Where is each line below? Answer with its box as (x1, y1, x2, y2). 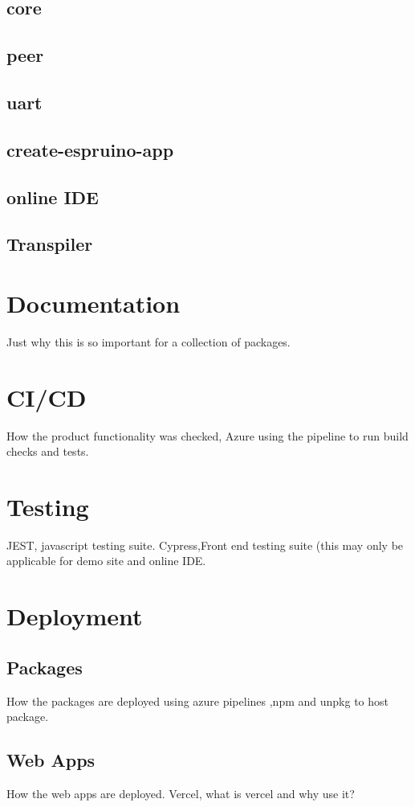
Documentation (6, 286, 181, 319)
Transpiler (6, 231, 93, 256)
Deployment (6, 600, 143, 633)
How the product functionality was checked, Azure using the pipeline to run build (6, 427, 409, 444)
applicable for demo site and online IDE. (6, 552, 206, 569)
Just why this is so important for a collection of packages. (6, 333, 291, 350)
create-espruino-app (6, 137, 174, 162)
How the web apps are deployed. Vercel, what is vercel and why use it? (6, 785, 355, 801)
